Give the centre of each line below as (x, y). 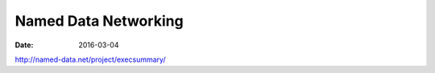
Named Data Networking (99, 21)
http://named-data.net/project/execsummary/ (90, 59)
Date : (24, 45)
